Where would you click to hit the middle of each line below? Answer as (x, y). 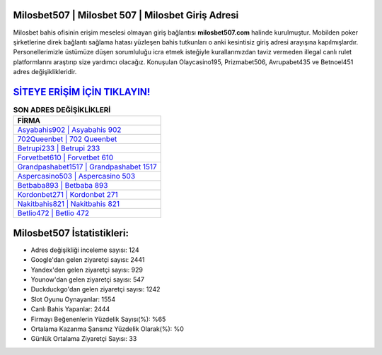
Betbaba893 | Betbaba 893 (63, 186)
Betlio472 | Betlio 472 (53, 213)
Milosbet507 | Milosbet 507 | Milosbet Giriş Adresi (126, 15)
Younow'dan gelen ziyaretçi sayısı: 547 (88, 279)
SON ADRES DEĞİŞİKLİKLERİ (62, 110)
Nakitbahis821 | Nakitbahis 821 (69, 204)
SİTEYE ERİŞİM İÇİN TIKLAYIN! (82, 92)
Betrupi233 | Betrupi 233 (59, 148)
